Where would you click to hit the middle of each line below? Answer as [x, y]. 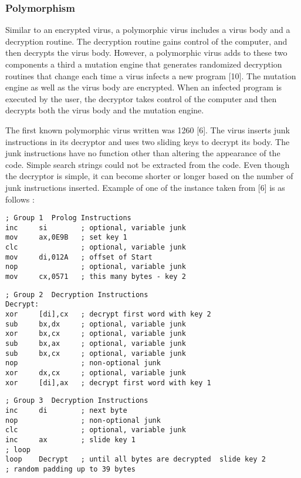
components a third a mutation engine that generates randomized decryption [144, 64]
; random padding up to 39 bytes [70, 469]
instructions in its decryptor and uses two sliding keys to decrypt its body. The [148, 141]
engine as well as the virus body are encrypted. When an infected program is [144, 87]
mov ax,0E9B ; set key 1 [66, 238]
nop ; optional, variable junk [96, 267]
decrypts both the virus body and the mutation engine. [105, 110]
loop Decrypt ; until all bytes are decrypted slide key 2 [136, 460]
